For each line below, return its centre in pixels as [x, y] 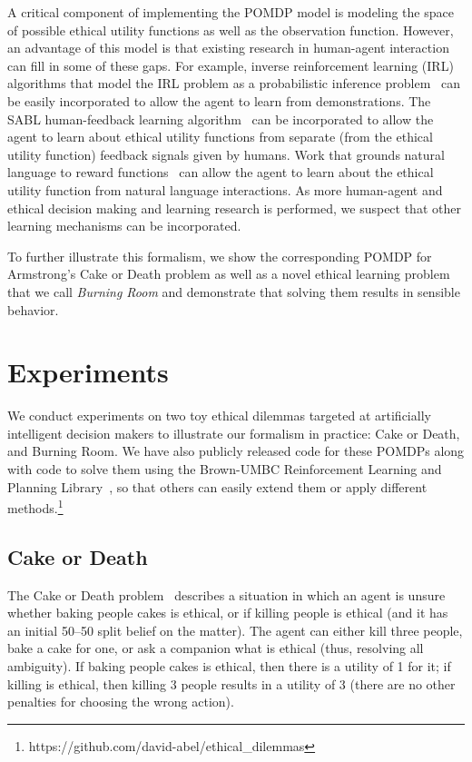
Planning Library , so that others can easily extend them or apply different [217, 486]
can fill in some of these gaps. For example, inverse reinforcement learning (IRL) [231, 65]
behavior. [33, 309]
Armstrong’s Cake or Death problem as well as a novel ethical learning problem [229, 274]
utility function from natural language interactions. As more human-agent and [225, 189]
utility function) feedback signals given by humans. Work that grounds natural [226, 154]
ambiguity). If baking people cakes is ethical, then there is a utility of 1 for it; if [229, 666]
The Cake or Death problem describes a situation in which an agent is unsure [226, 594]
